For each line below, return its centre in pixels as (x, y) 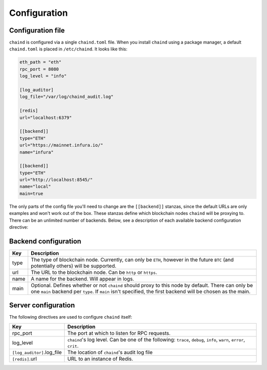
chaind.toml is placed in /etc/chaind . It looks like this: (68, 49)
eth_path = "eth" (41, 62)
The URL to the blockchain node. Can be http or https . (94, 272)
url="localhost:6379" (46, 118)
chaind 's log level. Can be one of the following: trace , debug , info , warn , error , (156, 339)
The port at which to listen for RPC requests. (119, 333)
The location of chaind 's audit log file (110, 352)
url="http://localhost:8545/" (56, 180)
